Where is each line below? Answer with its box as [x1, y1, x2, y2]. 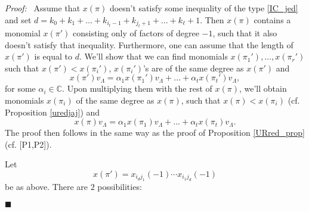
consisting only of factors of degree [73, 27, 199, 39]
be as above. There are [5, 180, 88, 193]
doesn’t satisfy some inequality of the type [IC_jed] [109, 2, 298, 14]
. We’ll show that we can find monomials [79, 50, 228, 63]
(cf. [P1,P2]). [5, 138, 52, 150]
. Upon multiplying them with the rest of [62, 82, 212, 95]
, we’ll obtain [239, 82, 287, 95]
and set [5, 13, 32, 26]
